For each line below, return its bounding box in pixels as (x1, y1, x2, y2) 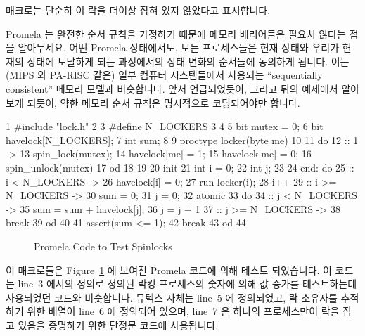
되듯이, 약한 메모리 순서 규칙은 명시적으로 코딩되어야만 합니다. (27, 95, 300, 110)
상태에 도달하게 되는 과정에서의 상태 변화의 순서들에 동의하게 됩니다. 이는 (27, 53, 350, 68)
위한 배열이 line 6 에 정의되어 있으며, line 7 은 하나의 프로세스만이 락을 (27, 304, 340, 318)
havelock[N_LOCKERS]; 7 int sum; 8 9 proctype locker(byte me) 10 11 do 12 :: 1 (6, 132, 359, 147)
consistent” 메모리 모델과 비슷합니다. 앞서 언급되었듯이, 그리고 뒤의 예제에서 (6, 81, 338, 96)
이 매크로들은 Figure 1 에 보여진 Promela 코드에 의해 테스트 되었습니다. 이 (6, 262, 332, 277)
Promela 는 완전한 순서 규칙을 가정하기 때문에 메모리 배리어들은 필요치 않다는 (6, 26, 346, 41)
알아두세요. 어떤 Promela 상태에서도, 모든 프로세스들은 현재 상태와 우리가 (18, 40, 340, 55)
